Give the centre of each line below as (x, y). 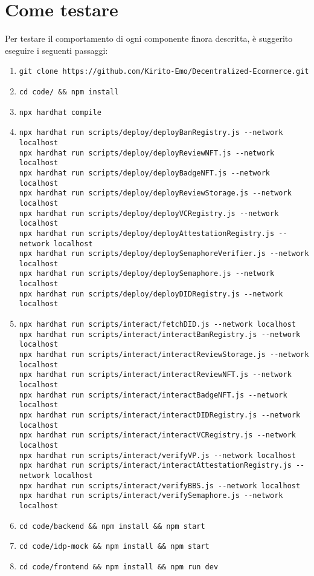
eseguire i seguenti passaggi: (56, 50)
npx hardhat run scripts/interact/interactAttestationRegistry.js (155, 466)
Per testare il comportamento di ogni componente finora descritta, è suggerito (149, 38)
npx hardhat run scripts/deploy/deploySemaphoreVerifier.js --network (164, 254)
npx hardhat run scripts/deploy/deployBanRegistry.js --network (151, 133)
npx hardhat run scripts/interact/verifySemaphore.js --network (151, 496)
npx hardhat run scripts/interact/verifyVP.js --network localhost (157, 455)
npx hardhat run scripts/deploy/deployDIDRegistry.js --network (151, 294)
